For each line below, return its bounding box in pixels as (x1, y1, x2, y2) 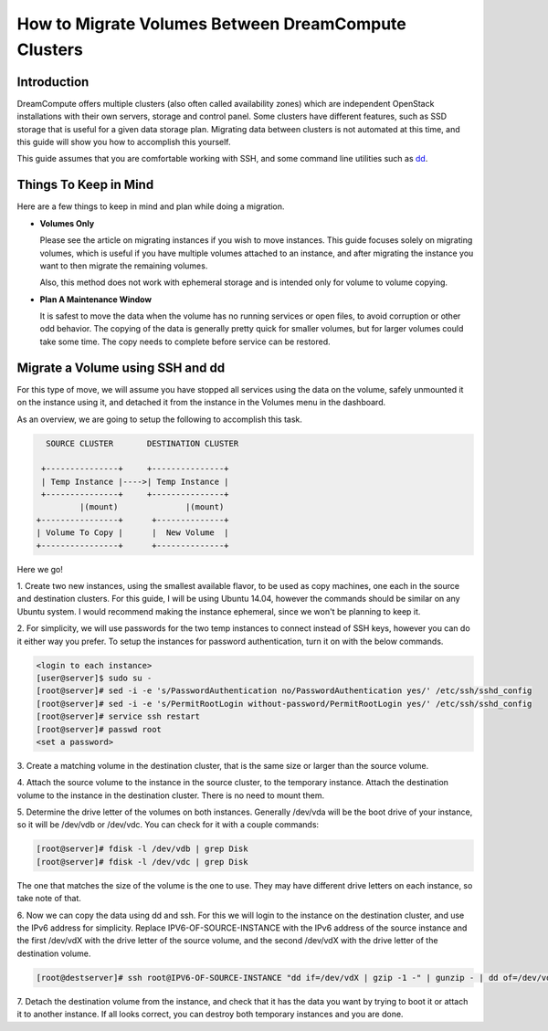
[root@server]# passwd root (36, 724, 162, 734)
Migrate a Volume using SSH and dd (16, 360, 226, 375)
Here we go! (16, 563, 64, 574)
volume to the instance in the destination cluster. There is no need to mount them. (16, 790, 324, 801)
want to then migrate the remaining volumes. (39, 260, 208, 271)
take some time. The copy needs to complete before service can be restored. (39, 336, 331, 347)
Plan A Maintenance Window (39, 293, 153, 305)
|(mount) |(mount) (79, 502, 225, 512)
